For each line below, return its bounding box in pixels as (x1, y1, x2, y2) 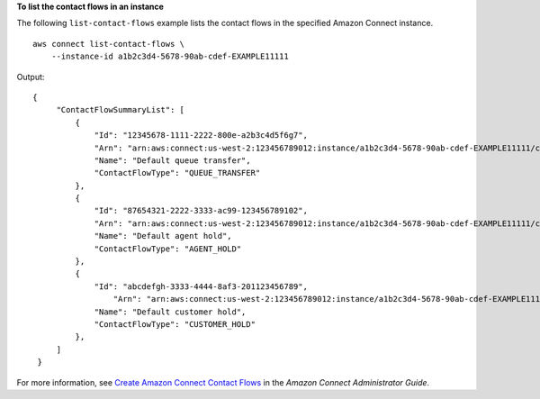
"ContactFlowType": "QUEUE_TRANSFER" (94, 168, 261, 178)
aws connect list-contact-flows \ (32, 39, 184, 49)
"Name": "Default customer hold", (94, 306, 247, 317)
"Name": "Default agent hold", (94, 231, 233, 241)
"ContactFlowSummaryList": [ (56, 104, 184, 115)
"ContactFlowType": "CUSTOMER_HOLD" (94, 319, 256, 329)
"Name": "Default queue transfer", (94, 155, 251, 166)
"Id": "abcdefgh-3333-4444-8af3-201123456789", (94, 281, 308, 292)
